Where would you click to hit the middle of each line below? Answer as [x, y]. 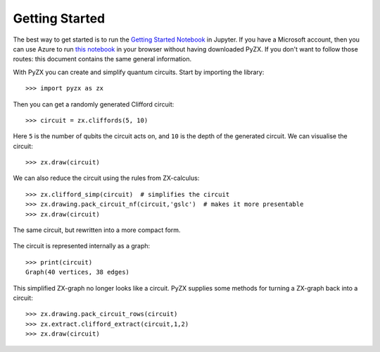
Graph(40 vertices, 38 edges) [78, 272]
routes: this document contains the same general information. [102, 59]
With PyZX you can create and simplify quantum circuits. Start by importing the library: [139, 72]
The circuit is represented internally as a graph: [82, 246]
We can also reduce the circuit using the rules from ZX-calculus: [106, 178]
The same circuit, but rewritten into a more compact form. [97, 230]
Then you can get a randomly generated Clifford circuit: [94, 104]
